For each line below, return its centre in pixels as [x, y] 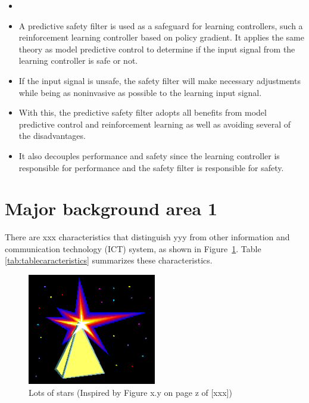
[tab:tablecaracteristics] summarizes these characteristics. [109, 260]
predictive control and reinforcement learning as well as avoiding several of [155, 124]
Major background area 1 [111, 208]
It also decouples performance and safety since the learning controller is [149, 155]
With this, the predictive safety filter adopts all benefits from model [143, 112]
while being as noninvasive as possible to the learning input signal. [140, 92]
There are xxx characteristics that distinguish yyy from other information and [147, 237]
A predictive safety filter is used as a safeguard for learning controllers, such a [161, 25]
